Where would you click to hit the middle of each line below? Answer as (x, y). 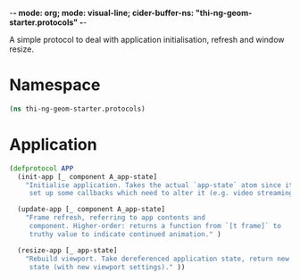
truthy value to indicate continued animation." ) (125, 234)
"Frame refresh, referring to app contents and (115, 218)
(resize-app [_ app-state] (67, 250)
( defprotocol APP (42, 169)
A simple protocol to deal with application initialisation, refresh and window (147, 40)
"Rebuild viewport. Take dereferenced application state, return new (158, 259)
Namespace (55, 85)
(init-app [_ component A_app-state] (87, 177)
